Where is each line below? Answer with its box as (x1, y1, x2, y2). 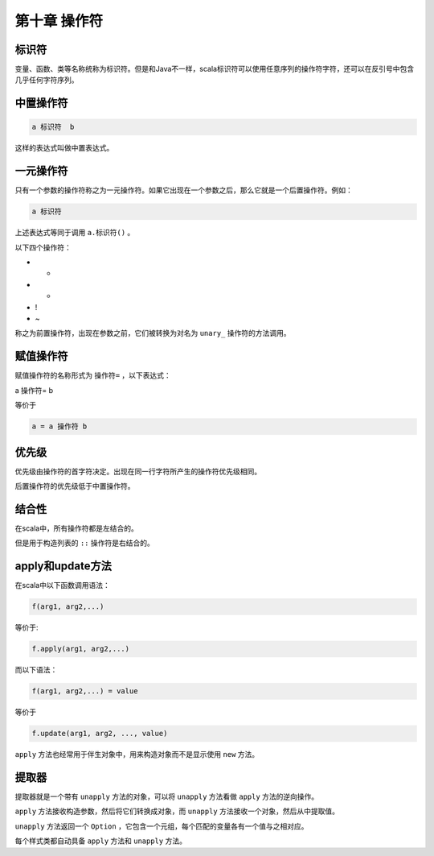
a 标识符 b (31, 122, 75, 132)
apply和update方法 (14, 560, 112, 573)
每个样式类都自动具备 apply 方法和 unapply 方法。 (14, 836, 186, 846)
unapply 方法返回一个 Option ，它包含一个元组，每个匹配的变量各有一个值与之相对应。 (14, 821, 309, 831)
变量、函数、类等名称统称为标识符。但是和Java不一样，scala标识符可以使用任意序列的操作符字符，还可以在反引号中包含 (14, 64, 414, 74)
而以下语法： (14, 665, 58, 675)
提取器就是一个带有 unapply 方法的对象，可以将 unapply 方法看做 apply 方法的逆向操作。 (14, 792, 319, 801)
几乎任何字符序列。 (14, 75, 79, 85)
